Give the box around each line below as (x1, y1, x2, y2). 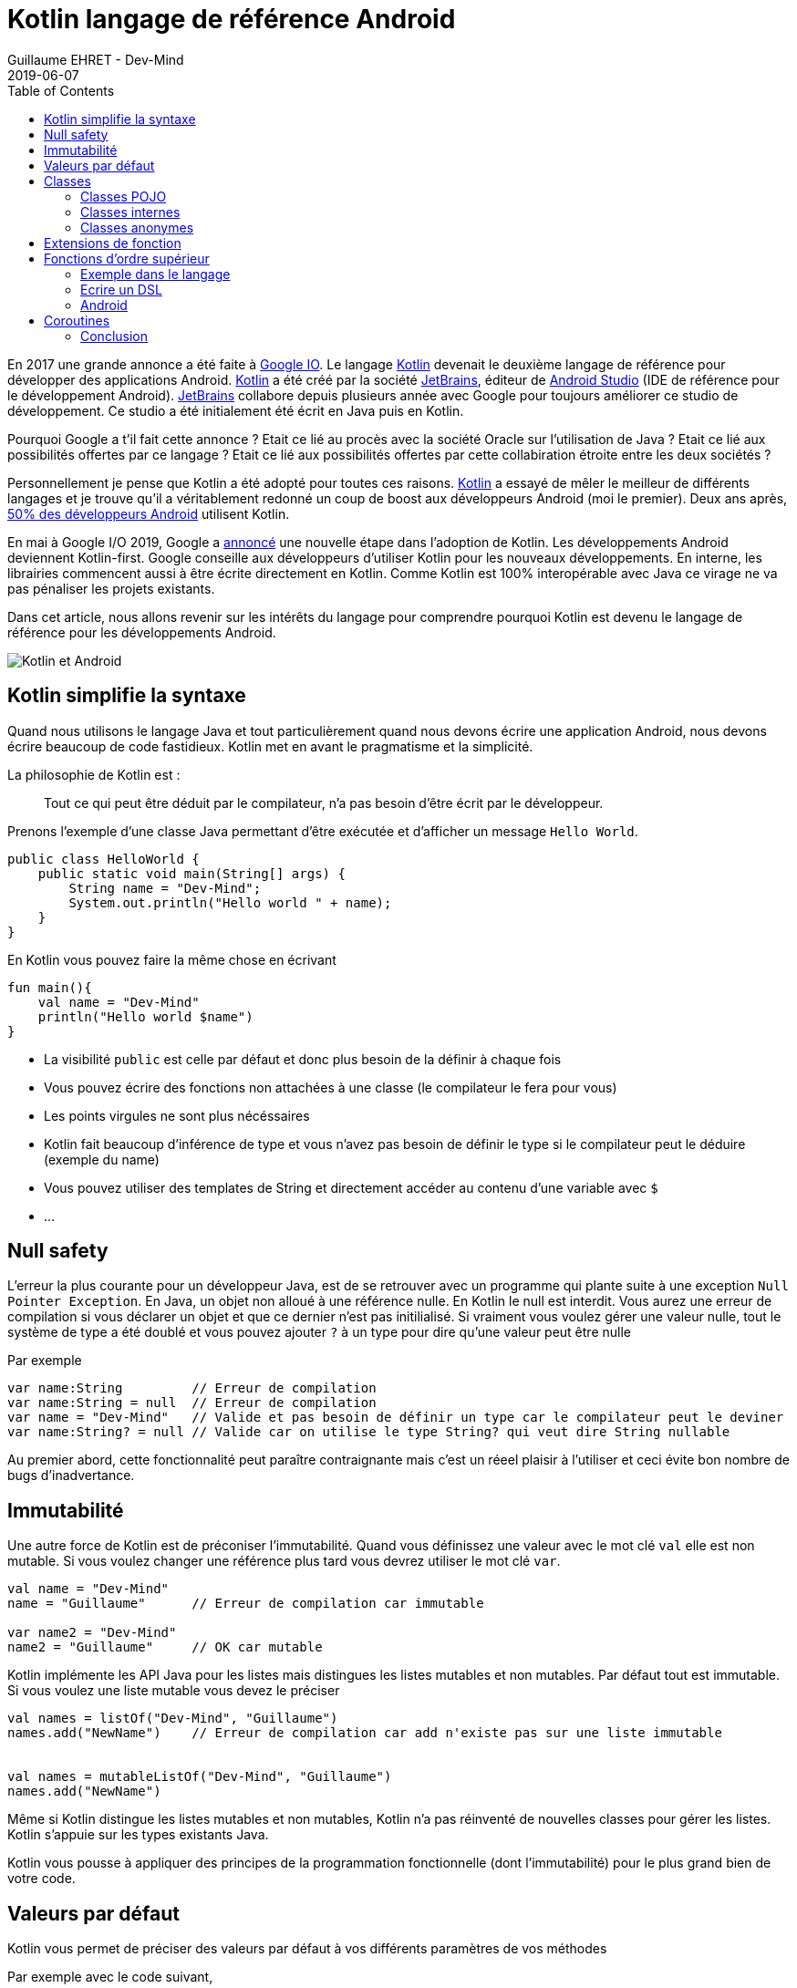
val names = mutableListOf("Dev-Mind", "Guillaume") (7, 1769, 392, 1785)
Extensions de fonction (44, 234, 181, 251)
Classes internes (80, 203, 181, 220)
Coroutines (44, 312, 110, 328)
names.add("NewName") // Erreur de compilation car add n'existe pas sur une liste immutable (7, 1725, 722, 1741)
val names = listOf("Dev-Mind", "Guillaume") (7, 1711, 338, 1726)
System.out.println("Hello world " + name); (68, 895, 392, 910)
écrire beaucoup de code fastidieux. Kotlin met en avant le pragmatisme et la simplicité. (7, 738, 533, 754)
